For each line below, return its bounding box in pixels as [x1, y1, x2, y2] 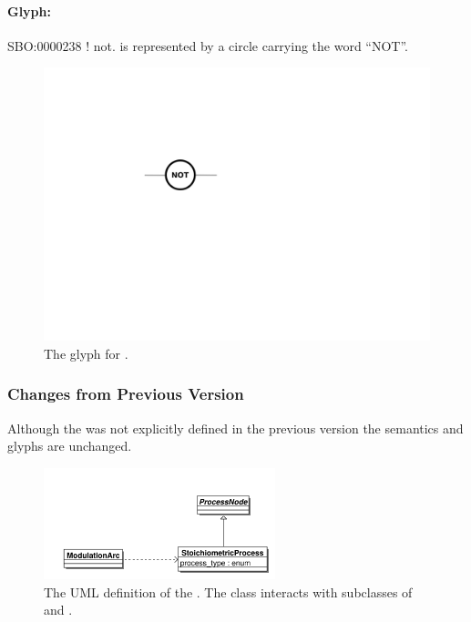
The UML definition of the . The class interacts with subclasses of [44, 582, 413, 601]
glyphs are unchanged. [7, 436, 132, 455]
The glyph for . [44, 343, 128, 362]
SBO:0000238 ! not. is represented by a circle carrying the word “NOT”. [7, 36, 409, 55]
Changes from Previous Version [7, 382, 244, 405]
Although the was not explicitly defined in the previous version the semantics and [7, 418, 464, 437]
